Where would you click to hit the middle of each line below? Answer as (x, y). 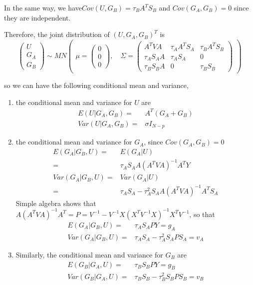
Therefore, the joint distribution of (57, 34)
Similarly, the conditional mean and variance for (89, 255)
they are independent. (37, 17)
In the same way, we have (43, 7)
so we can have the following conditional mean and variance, (96, 85)
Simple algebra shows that (56, 203)
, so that (202, 214)
